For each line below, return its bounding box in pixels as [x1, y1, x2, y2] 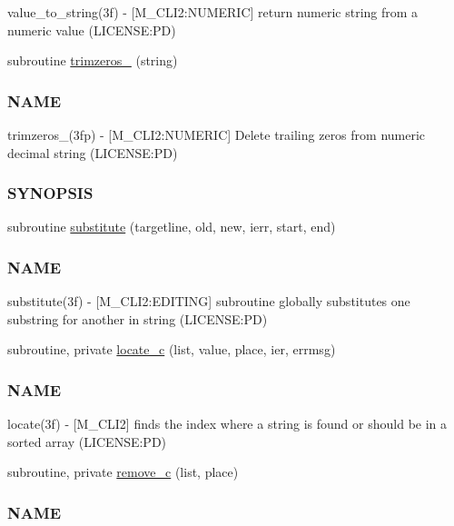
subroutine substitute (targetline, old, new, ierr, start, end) [7, 217, 336, 236]
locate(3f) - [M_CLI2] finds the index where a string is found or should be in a [7, 414, 448, 433]
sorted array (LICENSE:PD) [7, 432, 167, 451]
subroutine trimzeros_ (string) [7, 51, 178, 70]
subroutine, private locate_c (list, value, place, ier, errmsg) [7, 340, 336, 359]
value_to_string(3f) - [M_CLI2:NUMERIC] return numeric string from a [7, 3, 419, 21]
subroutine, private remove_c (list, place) [7, 462, 239, 481]
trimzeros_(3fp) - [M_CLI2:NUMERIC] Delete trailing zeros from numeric [7, 125, 426, 144]
